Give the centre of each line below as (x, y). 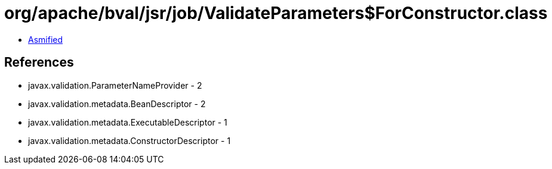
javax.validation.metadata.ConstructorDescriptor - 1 (129, 140)
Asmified (46, 39)
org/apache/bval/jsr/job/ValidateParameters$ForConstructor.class (276, 13)
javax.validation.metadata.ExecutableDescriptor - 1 (128, 122)
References (39, 62)
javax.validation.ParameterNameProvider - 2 (115, 85)
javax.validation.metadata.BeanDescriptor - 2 (117, 104)
